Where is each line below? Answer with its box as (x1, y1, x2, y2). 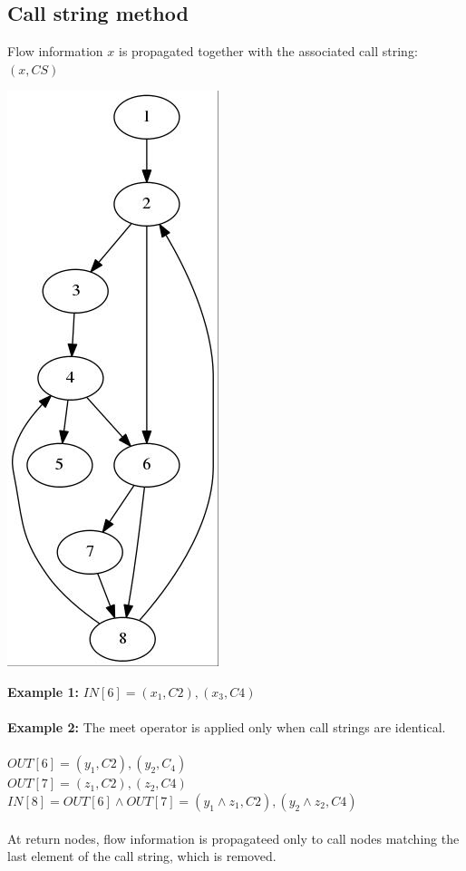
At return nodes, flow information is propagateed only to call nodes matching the (7, 828, 460, 847)
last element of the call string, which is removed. (7, 847, 277, 866)
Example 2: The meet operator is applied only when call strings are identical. (7, 718, 446, 737)
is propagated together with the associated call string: (118, 42, 418, 61)
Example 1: (7, 682, 79, 701)
